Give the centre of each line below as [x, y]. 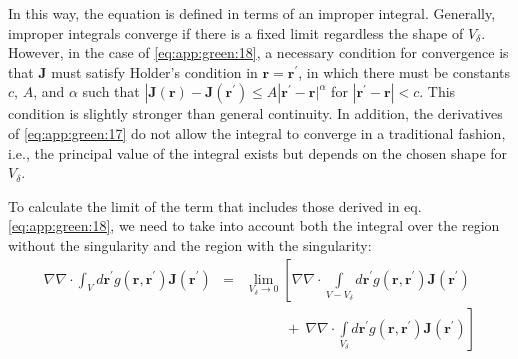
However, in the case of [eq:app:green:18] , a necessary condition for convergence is [258, 52]
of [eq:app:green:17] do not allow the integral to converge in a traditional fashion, [257, 132]
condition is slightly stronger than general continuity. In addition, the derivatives [255, 113]
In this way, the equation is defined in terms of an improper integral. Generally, [252, 13]
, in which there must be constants [404, 71]
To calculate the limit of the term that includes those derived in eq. [215, 205]
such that [111, 91]
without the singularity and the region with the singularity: [190, 244]
